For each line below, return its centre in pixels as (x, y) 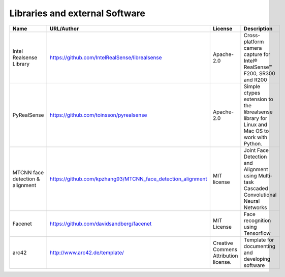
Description (258, 28)
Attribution (225, 256)
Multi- (265, 175)
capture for (257, 54)
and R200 (255, 80)
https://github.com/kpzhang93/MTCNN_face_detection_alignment (129, 179)
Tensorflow (257, 233)
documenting (259, 246)
